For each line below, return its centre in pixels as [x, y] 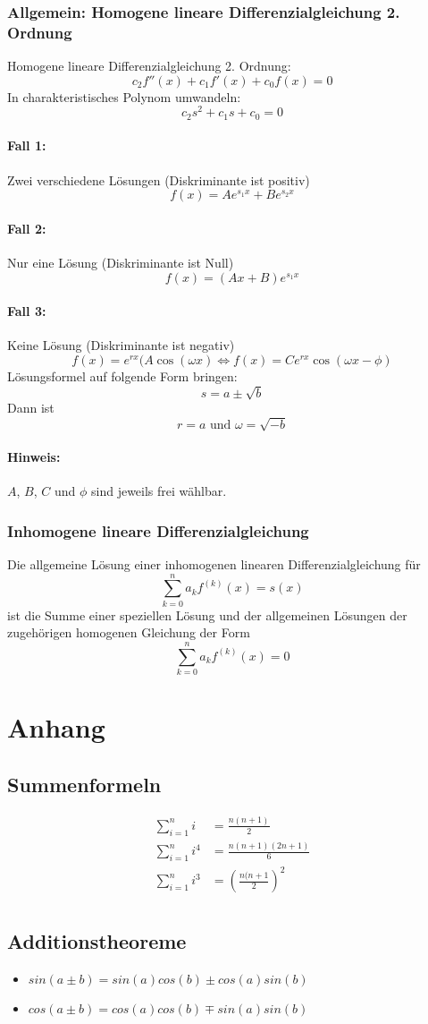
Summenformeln [84, 784]
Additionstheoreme [97, 940]
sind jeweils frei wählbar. [159, 491]
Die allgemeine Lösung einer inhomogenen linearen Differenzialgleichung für [214, 563]
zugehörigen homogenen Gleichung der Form [129, 632]
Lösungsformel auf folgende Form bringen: [122, 376]
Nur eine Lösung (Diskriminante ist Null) [121, 263]
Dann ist [31, 408]
